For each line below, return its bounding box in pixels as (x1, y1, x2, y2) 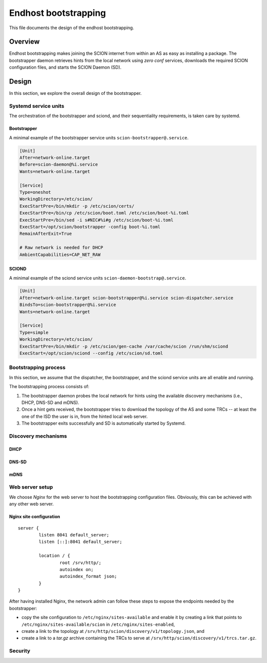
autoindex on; (59, 567, 94, 572)
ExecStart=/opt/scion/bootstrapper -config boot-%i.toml (19, 224, 161, 229)
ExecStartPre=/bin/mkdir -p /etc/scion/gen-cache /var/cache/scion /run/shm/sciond (19, 344, 228, 349)
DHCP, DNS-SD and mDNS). (21, 399, 79, 405)
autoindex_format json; (59, 574, 117, 579)
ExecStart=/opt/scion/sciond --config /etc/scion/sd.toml (19, 351, 163, 356)
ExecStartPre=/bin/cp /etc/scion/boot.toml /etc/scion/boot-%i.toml (19, 210, 189, 216)
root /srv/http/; (59, 560, 101, 566)
